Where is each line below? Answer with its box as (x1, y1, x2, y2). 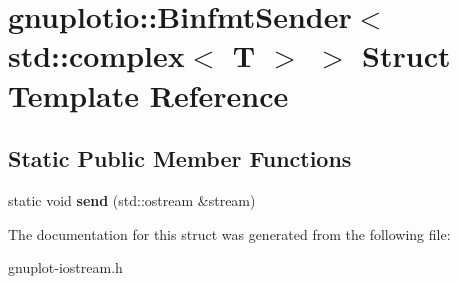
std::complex (8, 35, 185, 76)
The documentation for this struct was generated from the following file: (8, 223, 451, 244)
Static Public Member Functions (8, 143, 352, 174)
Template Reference (8, 74, 289, 115)
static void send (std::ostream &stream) (8, 189, 256, 210)
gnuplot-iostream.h (8, 257, 123, 278)
